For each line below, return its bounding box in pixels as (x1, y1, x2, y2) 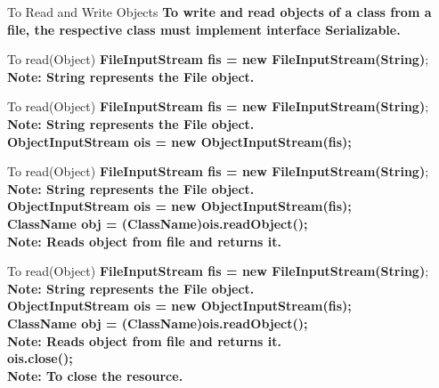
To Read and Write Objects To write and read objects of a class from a (7, 3, 432, 20)
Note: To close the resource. (7, 366, 183, 384)
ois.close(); (7, 349, 73, 368)
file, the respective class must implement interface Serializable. (7, 20, 401, 38)
